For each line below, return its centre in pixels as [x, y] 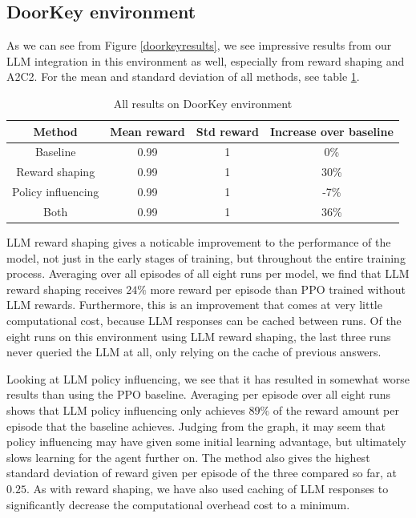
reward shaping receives [65, 289]
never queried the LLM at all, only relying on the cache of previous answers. [194, 352]
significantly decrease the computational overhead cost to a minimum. [178, 504]
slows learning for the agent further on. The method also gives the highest [188, 457]
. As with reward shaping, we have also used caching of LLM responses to [207, 488]
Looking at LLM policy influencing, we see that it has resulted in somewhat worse [208, 378]
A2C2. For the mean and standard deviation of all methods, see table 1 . [183, 76]
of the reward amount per [336, 410]
